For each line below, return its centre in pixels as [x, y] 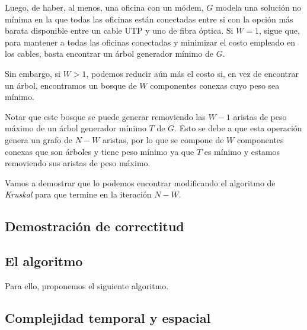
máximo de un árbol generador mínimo [76, 128]
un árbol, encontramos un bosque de [71, 85]
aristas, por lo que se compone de [163, 139]
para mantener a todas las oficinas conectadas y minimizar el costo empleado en [150, 42]
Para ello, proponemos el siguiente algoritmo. [87, 285]
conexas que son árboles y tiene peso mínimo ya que [100, 151]
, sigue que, [279, 30]
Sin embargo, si [33, 73]
